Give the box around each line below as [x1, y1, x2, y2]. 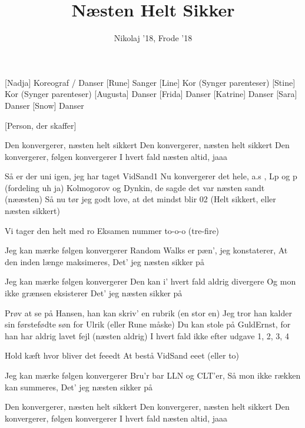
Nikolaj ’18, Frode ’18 [114, 32, 193, 44]
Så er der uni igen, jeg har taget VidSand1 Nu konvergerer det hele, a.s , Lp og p [5, 170, 297, 182]
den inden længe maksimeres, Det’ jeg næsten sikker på [5, 255, 204, 267]
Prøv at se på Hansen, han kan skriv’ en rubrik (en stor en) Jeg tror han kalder [5, 306, 292, 319]
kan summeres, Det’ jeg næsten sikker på [5, 380, 152, 393]
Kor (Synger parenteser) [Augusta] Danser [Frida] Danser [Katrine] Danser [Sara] [5, 88, 297, 100]
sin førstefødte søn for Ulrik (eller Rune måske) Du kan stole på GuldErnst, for [5, 318, 291, 330]
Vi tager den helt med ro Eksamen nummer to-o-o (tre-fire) [5, 224, 220, 236]
